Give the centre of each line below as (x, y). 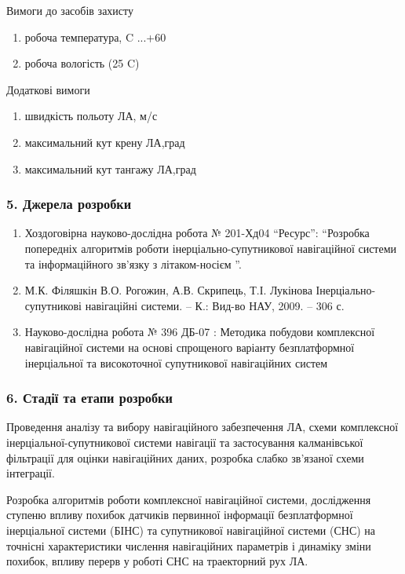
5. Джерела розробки (69, 204)
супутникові (53, 305)
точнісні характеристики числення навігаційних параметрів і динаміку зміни (189, 545)
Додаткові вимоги (48, 89)
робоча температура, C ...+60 (95, 37)
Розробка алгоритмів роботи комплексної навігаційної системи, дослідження (189, 499)
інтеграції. (31, 473)
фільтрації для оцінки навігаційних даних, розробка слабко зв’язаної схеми (185, 457)
